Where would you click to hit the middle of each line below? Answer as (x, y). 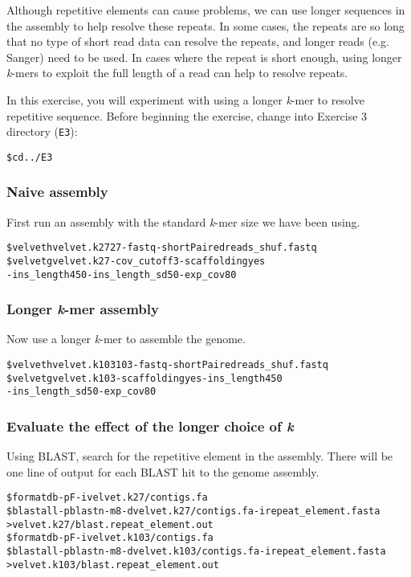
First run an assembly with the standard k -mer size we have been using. (183, 221)
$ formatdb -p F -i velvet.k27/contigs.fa (107, 498)
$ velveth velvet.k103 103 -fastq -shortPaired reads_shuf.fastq (167, 365)
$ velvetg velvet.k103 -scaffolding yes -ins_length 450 (144, 378)
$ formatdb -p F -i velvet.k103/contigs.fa (110, 538)
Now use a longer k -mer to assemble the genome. (126, 339)
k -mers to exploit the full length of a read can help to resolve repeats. (177, 73)
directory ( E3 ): (42, 131)
